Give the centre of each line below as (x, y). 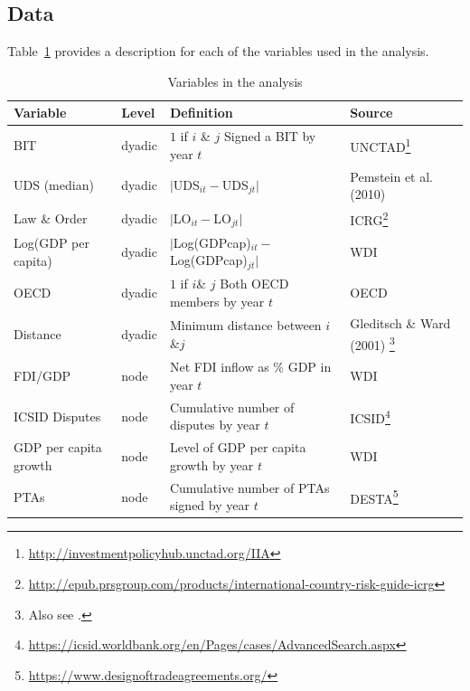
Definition (201, 113)
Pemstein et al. (391, 176)
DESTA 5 (374, 497)
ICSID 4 (370, 416)
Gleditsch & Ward (400, 323)
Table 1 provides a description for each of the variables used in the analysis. (218, 51)
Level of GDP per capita (238, 447)
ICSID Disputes (57, 416)
